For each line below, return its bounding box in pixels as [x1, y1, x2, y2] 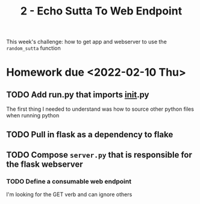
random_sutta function [6, 45, 61, 52]
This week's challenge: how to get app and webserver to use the [6, 38, 167, 46]
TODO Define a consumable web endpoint [6, 177, 131, 185]
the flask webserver [6, 159, 83, 169]
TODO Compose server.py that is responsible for [6, 149, 193, 160]
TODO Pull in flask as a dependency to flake [6, 129, 173, 140]
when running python [6, 112, 60, 119]
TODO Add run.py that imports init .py [6, 89, 149, 100]
